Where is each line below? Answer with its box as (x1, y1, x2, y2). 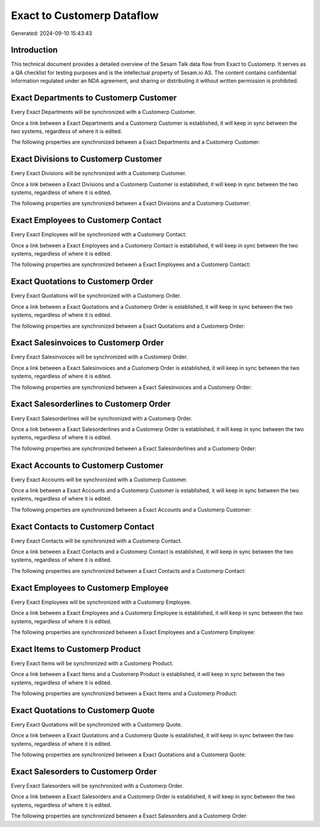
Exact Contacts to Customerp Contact (11, 521, 155, 531)
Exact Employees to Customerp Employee (11, 582, 169, 593)
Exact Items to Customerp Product (11, 644, 141, 654)
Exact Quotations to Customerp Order (11, 277, 153, 287)
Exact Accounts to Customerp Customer (11, 460, 164, 470)
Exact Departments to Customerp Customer (11, 93, 177, 103)
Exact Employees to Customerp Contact (11, 216, 162, 226)
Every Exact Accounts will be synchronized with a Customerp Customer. (11, 476, 188, 483)
